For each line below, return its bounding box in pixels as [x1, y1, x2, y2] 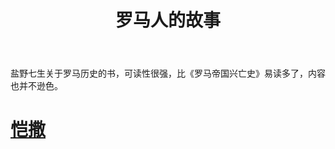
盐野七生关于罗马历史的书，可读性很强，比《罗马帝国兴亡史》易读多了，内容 [10, 67, 326, 80]
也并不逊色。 [10, 80, 63, 92]
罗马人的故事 [114, 9, 221, 32]
